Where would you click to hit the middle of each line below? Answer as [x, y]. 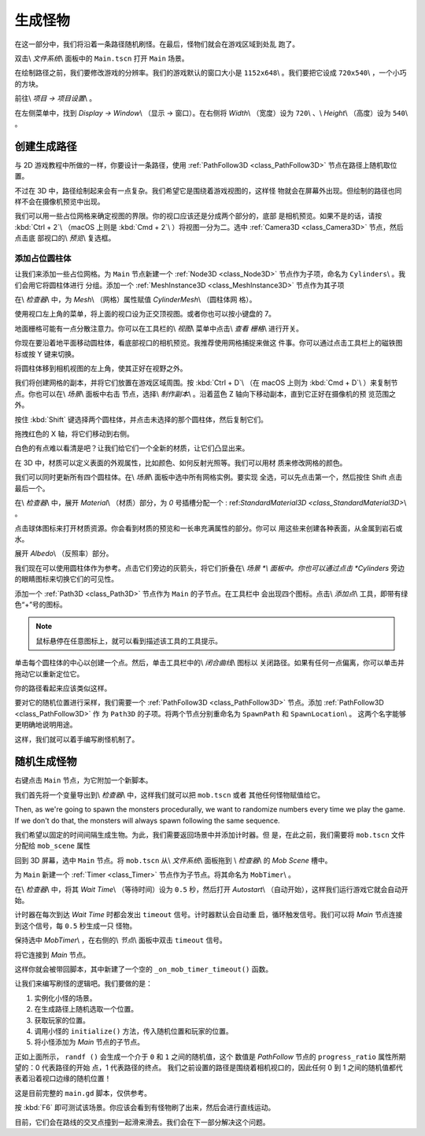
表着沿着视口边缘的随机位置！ [63, 1079]
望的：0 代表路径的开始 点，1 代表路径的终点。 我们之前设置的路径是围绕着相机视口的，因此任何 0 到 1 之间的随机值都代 [209, 1068]
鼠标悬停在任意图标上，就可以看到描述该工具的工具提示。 [129, 641]
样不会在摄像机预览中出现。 [59, 202]
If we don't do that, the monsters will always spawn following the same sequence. [147, 820]
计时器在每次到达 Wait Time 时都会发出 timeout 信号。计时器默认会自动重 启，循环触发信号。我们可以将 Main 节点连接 [209, 915]
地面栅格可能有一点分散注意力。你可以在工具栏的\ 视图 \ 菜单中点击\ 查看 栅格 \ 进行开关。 [159, 328]
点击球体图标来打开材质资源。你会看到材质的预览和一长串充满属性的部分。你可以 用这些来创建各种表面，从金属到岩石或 [209, 528]
